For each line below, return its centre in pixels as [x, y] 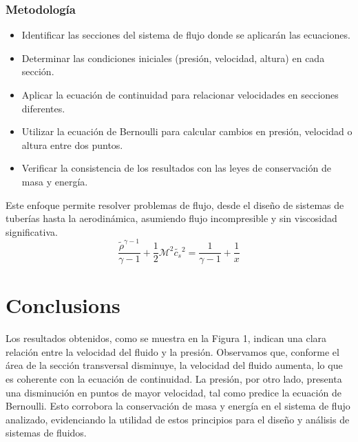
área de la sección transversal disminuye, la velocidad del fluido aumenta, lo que [174, 365]
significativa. [32, 231]
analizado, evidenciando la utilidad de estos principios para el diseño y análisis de [178, 419]
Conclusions [63, 305]
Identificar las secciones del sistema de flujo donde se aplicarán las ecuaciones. [186, 35]
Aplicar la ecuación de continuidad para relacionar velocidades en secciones [180, 94]
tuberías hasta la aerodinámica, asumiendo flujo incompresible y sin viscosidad [171, 218]
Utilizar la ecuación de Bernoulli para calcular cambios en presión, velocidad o [187, 131]
